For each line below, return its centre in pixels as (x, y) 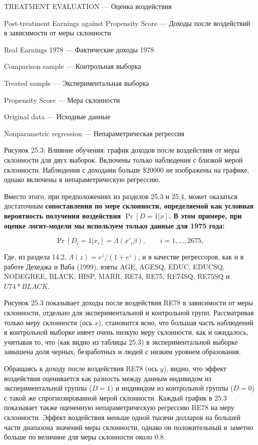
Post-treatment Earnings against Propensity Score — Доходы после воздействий (127, 23)
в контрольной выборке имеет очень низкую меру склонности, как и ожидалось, (126, 332)
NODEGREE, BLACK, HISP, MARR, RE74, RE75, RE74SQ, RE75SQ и (117, 276)
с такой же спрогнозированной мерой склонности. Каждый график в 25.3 (116, 397)
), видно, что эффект (195, 368)
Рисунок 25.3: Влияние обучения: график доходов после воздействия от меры (122, 150)
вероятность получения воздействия (63, 215)
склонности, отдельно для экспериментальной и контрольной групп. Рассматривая (129, 313)
